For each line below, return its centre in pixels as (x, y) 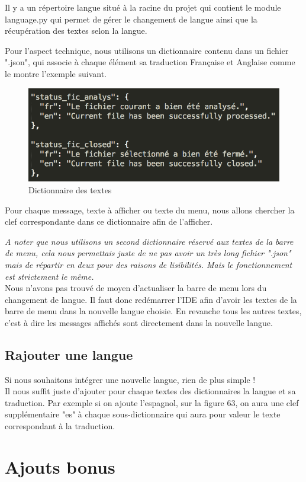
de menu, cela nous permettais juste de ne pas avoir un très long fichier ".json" (148, 253)
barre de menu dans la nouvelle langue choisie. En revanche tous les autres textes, (153, 311)
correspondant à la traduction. (60, 426)
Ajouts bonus (60, 466)
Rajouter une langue (69, 354)
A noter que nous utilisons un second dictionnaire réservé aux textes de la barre (149, 241)
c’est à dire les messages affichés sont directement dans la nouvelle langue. (139, 322)
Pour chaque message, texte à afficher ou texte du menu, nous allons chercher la (150, 210)
